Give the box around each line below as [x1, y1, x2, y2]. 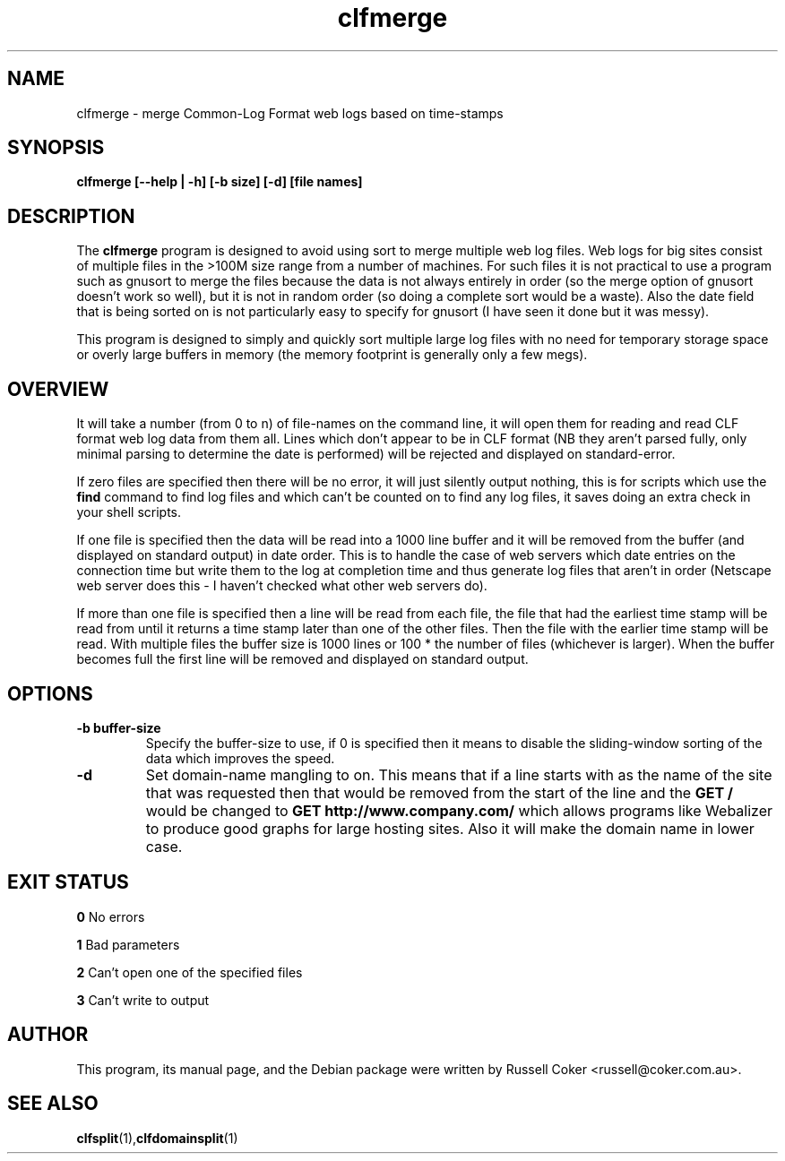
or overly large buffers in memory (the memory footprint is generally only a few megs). [76, 347, 588, 363]
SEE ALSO [7, 1092, 99, 1115]
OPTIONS [7, 682, 93, 705]
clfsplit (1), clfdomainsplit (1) [76, 1130, 238, 1146]
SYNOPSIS [7, 136, 105, 159]
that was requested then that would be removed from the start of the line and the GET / [145, 783, 734, 802]
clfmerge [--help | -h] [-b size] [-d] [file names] [76, 174, 363, 190]
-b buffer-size [76, 719, 161, 735]
